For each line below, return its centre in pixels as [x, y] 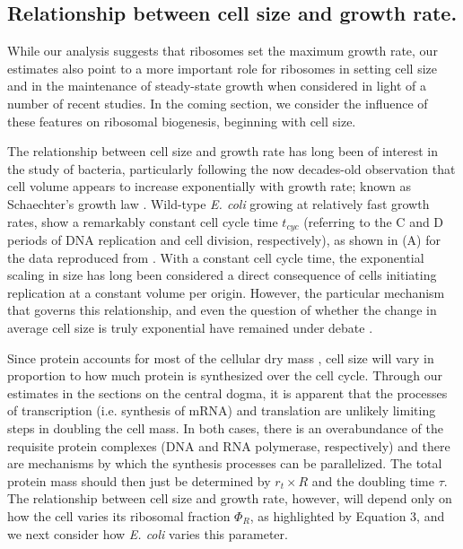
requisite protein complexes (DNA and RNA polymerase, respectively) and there [229, 445]
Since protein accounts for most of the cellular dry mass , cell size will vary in [221, 357]
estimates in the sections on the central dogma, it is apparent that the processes [227, 392]
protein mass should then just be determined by [139, 480]
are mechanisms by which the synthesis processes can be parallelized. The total [225, 463]
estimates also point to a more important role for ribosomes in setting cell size [223, 68]
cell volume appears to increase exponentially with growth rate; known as [209, 186]
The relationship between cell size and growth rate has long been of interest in [223, 151]
